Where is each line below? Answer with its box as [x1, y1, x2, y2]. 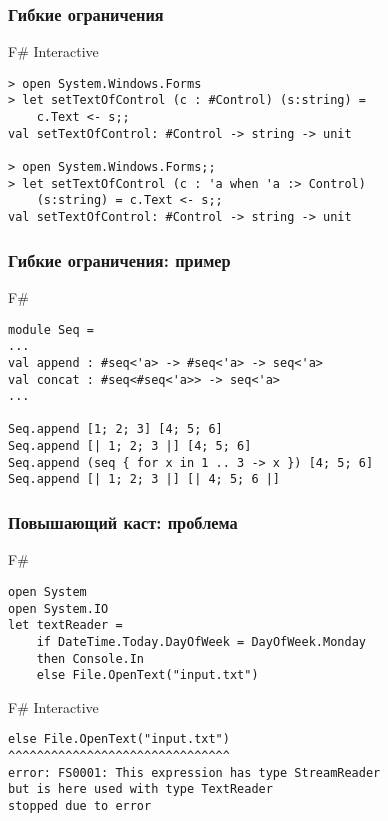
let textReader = [8, 618, 123, 633]
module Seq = [8, 322, 94, 337]
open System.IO [8, 601, 109, 616]
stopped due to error [8, 799, 152, 814]
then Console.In [36, 651, 145, 666]
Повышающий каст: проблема [8, 510, 238, 535]
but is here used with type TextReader [8, 782, 273, 797]
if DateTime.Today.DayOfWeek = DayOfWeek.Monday [36, 634, 366, 649]
